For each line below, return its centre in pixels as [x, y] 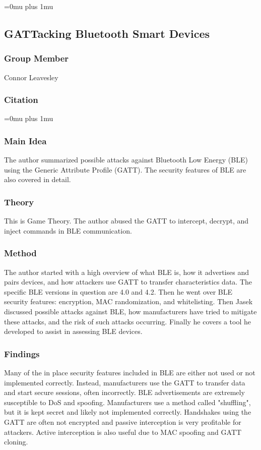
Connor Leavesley [31, 77]
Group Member [37, 58]
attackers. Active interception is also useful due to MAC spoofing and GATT [123, 432]
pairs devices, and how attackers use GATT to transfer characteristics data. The [128, 282]
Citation [21, 100]
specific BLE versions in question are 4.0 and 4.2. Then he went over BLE [118, 291]
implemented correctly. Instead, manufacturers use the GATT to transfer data [125, 382]
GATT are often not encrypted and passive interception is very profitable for [123, 421]
